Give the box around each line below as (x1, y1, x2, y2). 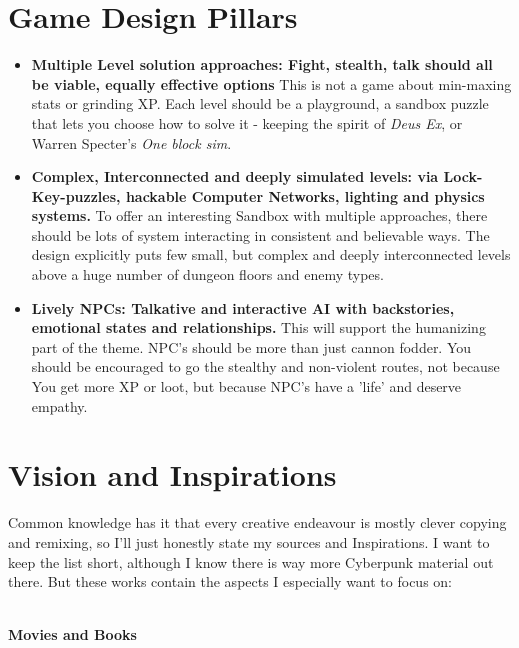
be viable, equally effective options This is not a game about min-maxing (31, 73, 512, 94)
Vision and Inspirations (8, 454, 337, 495)
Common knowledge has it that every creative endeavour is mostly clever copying (8, 512, 507, 533)
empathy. (31, 395, 88, 416)
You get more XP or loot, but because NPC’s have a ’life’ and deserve (31, 376, 462, 397)
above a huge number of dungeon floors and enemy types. (31, 264, 384, 285)
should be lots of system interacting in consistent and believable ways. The (31, 224, 490, 245)
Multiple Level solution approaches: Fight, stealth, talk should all (31, 54, 493, 75)
